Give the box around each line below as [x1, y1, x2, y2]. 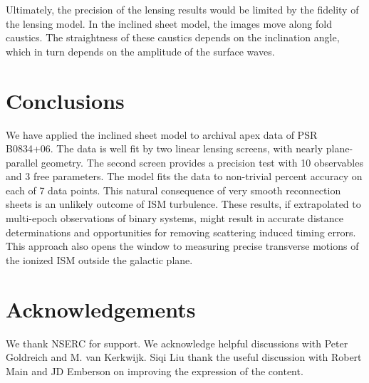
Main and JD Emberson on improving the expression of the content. [6, 363, 303, 378]
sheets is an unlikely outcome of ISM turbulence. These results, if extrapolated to [6, 196, 361, 211]
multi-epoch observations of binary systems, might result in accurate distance [6, 211, 343, 226]
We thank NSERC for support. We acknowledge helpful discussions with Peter [6, 335, 348, 350]
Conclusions [6, 85, 125, 115]
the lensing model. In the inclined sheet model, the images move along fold [6, 16, 332, 31]
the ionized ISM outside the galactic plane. [6, 252, 193, 267]
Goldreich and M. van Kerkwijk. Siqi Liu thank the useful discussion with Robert [6, 350, 362, 364]
